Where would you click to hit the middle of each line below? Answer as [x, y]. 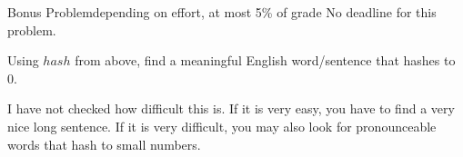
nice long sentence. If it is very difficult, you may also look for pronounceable [222, 126]
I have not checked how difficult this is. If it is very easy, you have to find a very [231, 108]
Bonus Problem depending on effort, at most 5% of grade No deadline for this [222, 12]
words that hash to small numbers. [104, 144]
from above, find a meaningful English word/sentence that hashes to [265, 60]
